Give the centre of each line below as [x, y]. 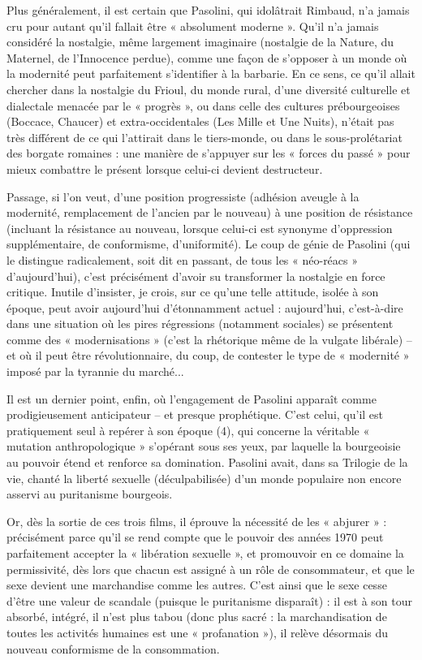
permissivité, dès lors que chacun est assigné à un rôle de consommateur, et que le [211, 569]
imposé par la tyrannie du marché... [95, 371]
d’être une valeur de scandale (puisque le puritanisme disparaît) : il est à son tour [209, 600]
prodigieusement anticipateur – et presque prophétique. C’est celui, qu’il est [195, 414]
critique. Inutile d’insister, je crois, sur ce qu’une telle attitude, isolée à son [193, 292]
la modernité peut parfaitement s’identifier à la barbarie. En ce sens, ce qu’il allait [211, 73]
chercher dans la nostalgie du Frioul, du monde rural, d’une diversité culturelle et [209, 89]
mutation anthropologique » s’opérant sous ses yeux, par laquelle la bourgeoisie [204, 446]
